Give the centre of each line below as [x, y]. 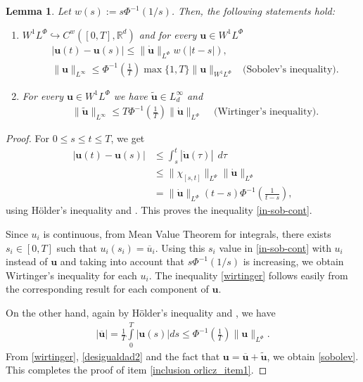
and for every [168, 34]
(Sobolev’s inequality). [291, 69]
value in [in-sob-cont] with [275, 247]
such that [77, 247]
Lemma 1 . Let [38, 11]
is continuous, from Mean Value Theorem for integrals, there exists [187, 233]
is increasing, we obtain [293, 261]
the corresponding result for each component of [107, 289]
